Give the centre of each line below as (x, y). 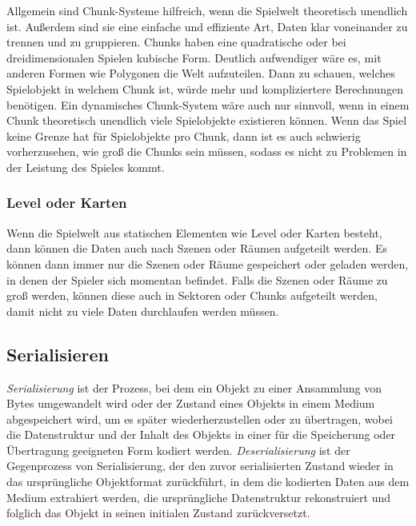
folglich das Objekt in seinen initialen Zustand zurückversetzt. (158, 513)
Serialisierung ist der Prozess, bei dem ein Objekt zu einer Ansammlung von (194, 387)
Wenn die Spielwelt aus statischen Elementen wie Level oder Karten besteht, (194, 232)
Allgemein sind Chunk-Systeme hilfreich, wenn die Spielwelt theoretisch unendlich (207, 10)
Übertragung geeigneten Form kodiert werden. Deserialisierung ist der (178, 450)
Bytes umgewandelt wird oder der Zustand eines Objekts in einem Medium (191, 403)
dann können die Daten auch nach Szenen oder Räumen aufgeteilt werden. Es (197, 248)
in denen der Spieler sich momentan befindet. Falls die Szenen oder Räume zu (197, 279)
